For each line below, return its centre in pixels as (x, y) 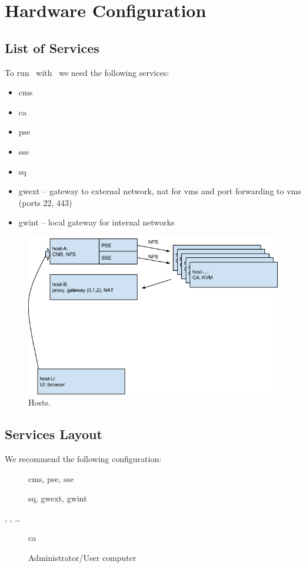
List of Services (52, 47)
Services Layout (54, 434)
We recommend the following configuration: (83, 459)
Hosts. (39, 402)
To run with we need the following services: (87, 72)
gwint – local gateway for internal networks (97, 222)
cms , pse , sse (51, 478)
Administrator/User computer (82, 557)
